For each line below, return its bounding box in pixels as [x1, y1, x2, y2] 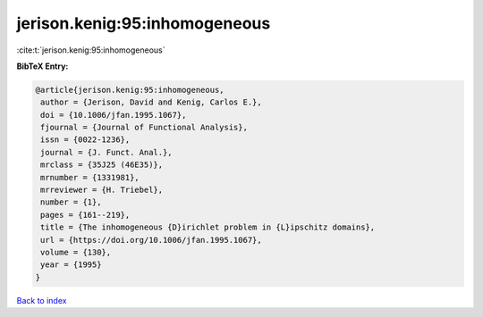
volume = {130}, [40, 247, 112, 257]
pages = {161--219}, [40, 210, 131, 220]
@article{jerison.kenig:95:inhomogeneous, [35, 85, 225, 95]
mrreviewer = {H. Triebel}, [40, 185, 164, 196]
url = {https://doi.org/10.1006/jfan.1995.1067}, [40, 235, 263, 245]
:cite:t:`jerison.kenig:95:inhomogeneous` [16, 45, 165, 55]
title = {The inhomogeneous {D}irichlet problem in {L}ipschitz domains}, [40, 222, 376, 232]
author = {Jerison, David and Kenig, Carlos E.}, [40, 97, 263, 107]
